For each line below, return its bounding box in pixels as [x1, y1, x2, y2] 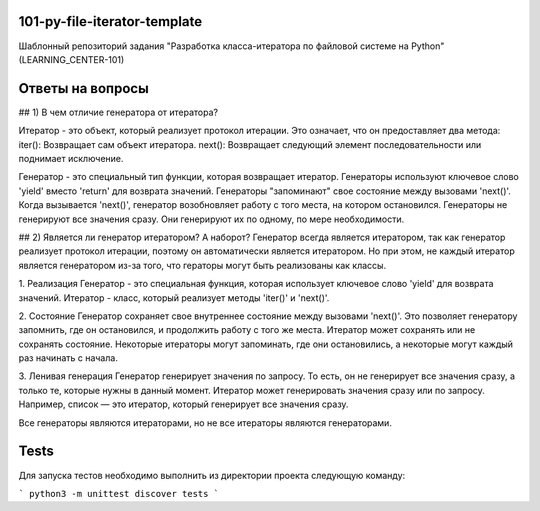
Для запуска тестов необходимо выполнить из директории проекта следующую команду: [18, 469, 406, 481]
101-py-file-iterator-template [18, 13, 203, 30]
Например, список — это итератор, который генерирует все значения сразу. [18, 398, 349, 410]
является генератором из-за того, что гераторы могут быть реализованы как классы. [18, 259, 387, 271]
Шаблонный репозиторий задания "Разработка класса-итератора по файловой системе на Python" [18, 40, 445, 52]
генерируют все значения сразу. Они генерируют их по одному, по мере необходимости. [18, 213, 405, 225]
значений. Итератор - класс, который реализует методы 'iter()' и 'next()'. [18, 291, 330, 304]
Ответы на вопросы [18, 80, 149, 97]
